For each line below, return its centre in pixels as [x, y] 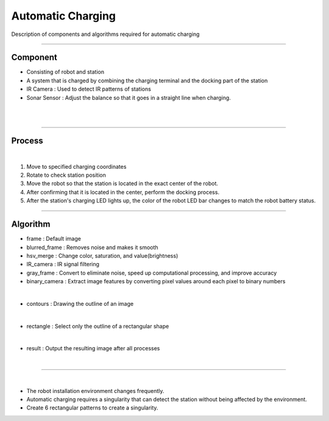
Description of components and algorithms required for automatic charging [105, 34]
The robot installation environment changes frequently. [95, 391]
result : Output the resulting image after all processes [93, 348]
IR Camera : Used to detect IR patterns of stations [89, 89]
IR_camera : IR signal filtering [63, 264]
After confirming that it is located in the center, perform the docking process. [123, 192]
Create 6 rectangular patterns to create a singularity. [92, 408]
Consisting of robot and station [65, 72]
